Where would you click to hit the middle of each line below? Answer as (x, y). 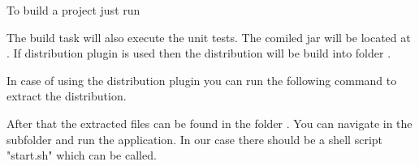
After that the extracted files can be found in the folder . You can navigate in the (209, 123)
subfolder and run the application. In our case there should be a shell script (195, 139)
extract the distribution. (67, 96)
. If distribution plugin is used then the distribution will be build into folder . (199, 53)
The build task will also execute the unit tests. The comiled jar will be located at (209, 37)
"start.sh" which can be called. (82, 155)
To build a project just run (73, 10)
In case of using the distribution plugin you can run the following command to (202, 80)
